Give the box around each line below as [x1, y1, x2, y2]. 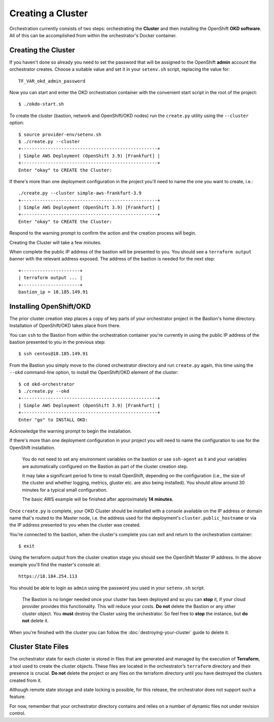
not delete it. [22, 618, 49, 624]
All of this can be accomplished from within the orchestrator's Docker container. [9, 32, 177, 38]
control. [9, 710, 26, 716]
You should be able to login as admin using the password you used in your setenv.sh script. [9, 585, 205, 591]
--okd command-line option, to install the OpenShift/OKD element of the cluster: [9, 369, 179, 376]
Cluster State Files [9, 643, 69, 651]
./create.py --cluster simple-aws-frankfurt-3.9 [18, 190, 142, 196]
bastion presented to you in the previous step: [9, 339, 106, 345]
